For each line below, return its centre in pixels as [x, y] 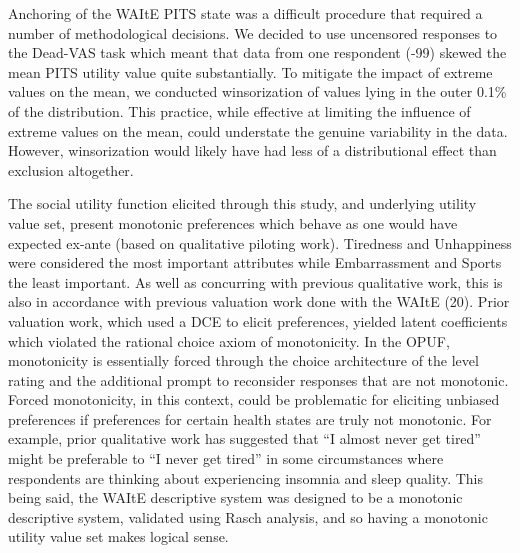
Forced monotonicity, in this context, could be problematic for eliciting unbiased [254, 399]
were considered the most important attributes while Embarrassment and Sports [255, 262]
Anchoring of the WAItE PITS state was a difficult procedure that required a [245, 13]
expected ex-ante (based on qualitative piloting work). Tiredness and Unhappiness [260, 242]
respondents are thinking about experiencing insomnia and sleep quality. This [246, 477]
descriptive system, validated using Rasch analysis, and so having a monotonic [248, 516]
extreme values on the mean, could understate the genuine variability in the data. [258, 130]
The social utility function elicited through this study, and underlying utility [242, 203]
